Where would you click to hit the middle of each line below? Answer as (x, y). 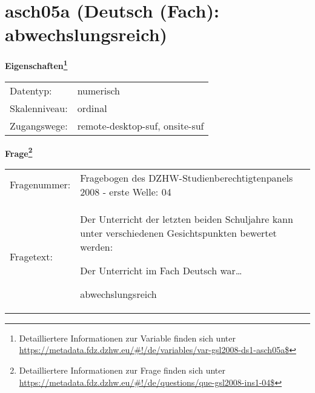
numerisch (98, 90)
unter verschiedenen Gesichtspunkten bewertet (178, 233)
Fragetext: (31, 256)
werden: (97, 246)
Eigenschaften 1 (36, 64)
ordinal (92, 108)
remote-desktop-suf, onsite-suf (141, 125)
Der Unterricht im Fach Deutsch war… (161, 270)
